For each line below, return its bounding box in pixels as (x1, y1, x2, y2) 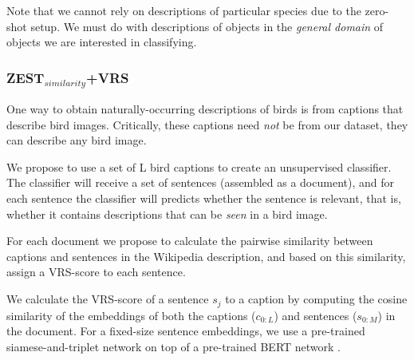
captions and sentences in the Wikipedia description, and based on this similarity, (6, 247, 406, 264)
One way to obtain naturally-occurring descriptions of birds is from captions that (6, 101, 404, 117)
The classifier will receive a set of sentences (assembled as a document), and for (6, 174, 394, 191)
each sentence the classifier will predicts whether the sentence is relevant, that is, (6, 190, 401, 207)
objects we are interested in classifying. (6, 34, 197, 50)
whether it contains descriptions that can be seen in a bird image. (6, 205, 328, 222)
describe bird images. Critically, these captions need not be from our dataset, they (6, 116, 408, 133)
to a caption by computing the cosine (225, 291, 408, 307)
